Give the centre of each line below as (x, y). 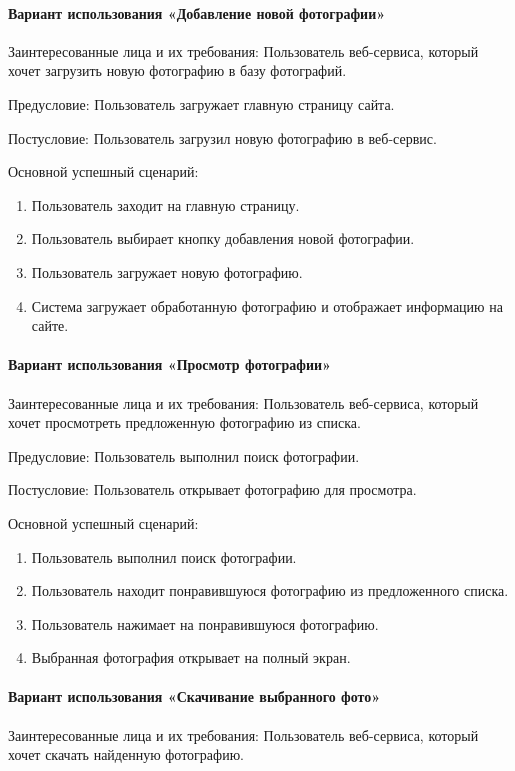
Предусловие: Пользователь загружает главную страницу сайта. (201, 103)
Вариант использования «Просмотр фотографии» (170, 364)
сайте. (50, 325)
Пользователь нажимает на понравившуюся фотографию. (205, 623)
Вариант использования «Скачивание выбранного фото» (194, 696)
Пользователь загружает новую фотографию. (167, 271)
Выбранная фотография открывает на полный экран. (191, 657)
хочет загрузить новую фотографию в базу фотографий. (177, 70)
